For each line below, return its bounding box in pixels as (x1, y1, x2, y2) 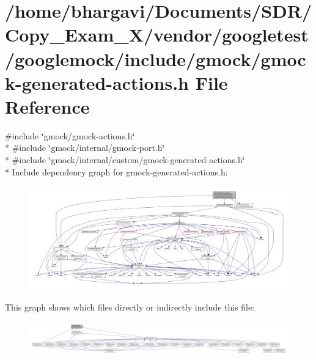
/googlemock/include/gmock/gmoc (5, 46, 306, 71)
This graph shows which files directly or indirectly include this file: (5, 301, 255, 314)
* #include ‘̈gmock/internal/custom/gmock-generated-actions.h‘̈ (5, 153, 245, 166)
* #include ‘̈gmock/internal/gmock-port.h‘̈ (5, 141, 165, 154)
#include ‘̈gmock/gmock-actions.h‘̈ (5, 129, 135, 142)
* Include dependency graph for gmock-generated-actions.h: (5, 165, 228, 178)
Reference (5, 94, 90, 119)
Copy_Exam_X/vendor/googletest (5, 22, 309, 47)
